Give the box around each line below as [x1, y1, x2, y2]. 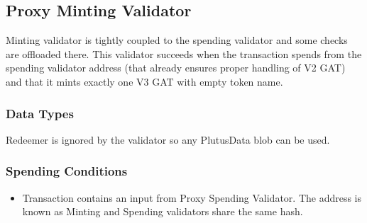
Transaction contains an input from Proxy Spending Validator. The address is [22, 190, 362, 205]
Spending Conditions [6, 162, 128, 180]
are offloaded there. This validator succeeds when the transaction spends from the [6, 46, 362, 61]
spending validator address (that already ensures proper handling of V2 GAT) [6, 60, 346, 75]
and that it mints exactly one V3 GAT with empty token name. [6, 74, 283, 88]
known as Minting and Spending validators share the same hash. [22, 204, 303, 219]
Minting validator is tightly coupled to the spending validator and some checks [6, 33, 348, 47]
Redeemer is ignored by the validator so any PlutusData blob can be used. [6, 132, 330, 147]
